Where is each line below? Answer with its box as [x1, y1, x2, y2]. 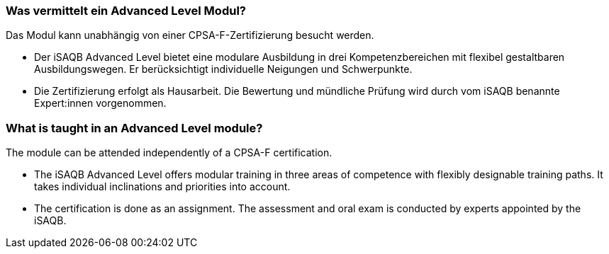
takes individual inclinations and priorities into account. [34, 180, 291, 193]
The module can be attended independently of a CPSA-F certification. [6, 146, 333, 159]
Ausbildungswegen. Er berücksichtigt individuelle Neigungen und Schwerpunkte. [34, 63, 413, 76]
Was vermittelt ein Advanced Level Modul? [6, 4, 246, 18]
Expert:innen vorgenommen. [34, 97, 167, 110]
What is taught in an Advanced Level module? [6, 120, 263, 135]
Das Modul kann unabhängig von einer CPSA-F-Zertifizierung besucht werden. [6, 29, 374, 42]
